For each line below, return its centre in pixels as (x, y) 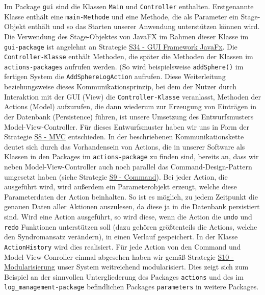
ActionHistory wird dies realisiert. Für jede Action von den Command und (123, 246)
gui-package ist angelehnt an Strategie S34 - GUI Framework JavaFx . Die (121, 46)
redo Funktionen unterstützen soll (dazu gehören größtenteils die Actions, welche (131, 226)
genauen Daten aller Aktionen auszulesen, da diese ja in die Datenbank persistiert (132, 206)
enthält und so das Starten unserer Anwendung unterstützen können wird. (144, 26)
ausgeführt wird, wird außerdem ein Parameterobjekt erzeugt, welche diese (121, 187)
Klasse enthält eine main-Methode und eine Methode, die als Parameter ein (121, 16)
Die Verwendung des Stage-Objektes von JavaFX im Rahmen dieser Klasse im (126, 36)
